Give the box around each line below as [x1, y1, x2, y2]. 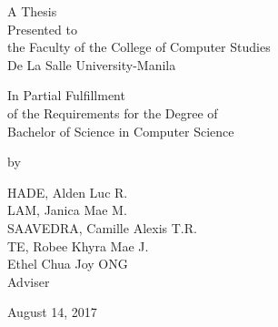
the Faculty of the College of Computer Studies [7, 37, 271, 56]
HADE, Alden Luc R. [7, 182, 128, 201]
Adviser [7, 271, 50, 291]
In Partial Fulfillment [7, 86, 125, 105]
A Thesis [7, 2, 57, 20]
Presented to [7, 19, 77, 38]
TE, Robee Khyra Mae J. [7, 236, 149, 255]
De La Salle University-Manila [7, 55, 176, 74]
